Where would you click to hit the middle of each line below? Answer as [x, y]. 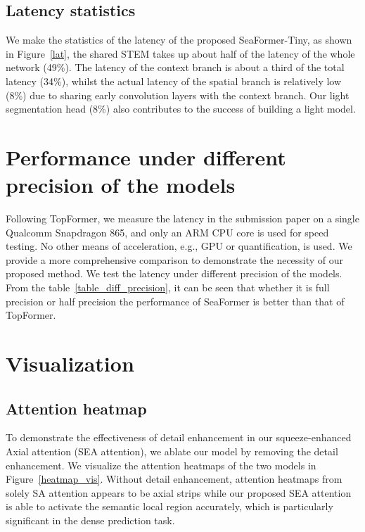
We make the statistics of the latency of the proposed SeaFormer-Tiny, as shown [179, 40]
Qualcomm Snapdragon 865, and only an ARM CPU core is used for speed [167, 232]
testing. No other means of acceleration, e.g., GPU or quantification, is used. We [179, 246]
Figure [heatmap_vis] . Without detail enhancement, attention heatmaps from [174, 479]
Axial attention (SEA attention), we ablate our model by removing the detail [172, 451]
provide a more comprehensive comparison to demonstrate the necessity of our [175, 259]
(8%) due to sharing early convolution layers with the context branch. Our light [178, 95]
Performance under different [146, 157]
